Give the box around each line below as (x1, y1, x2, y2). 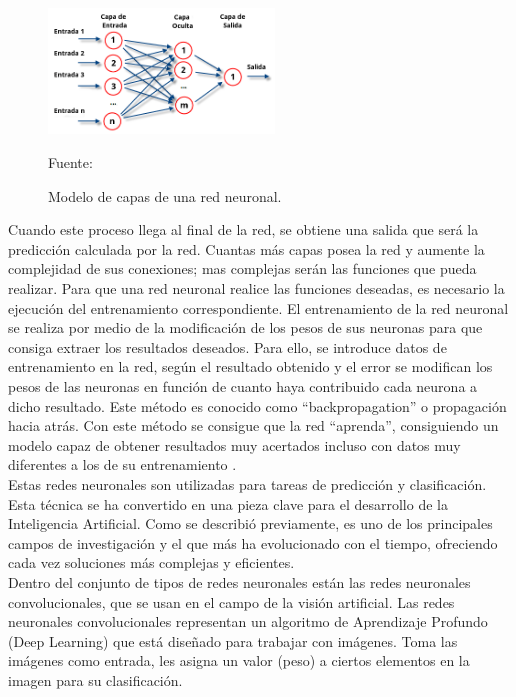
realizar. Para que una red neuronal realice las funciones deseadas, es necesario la (8, 278, 505, 298)
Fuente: (48, 152, 93, 173)
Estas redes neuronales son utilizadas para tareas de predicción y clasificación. (8, 473, 487, 494)
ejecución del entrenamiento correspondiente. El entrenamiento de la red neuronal (8, 297, 509, 318)
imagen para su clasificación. (8, 669, 183, 690)
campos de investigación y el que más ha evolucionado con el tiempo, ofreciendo (8, 532, 498, 553)
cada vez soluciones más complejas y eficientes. (8, 552, 295, 573)
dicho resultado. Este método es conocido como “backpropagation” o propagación (8, 395, 507, 416)
